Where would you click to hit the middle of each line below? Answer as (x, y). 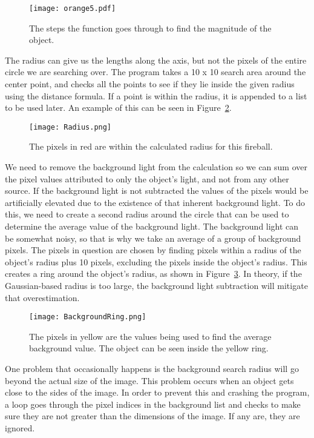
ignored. (20, 428)
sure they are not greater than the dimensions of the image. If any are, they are (152, 416)
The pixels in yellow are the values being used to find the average (150, 336)
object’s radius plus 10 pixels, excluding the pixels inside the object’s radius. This (156, 261)
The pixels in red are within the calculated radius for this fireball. (151, 146)
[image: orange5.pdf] (73, 8)
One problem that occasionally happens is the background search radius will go (152, 369)
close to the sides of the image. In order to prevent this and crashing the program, (157, 392)
